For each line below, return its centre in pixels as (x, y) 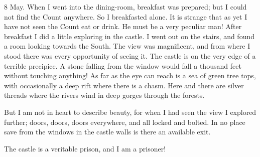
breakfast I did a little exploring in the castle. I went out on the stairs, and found (129, 36)
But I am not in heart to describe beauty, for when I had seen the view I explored (130, 112)
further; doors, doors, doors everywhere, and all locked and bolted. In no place (125, 122)
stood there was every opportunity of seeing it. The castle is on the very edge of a (130, 55)
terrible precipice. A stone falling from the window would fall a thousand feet (123, 65)
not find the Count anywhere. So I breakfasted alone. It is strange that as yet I (126, 16)
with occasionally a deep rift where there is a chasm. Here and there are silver (124, 85)
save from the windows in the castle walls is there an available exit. (107, 132)
